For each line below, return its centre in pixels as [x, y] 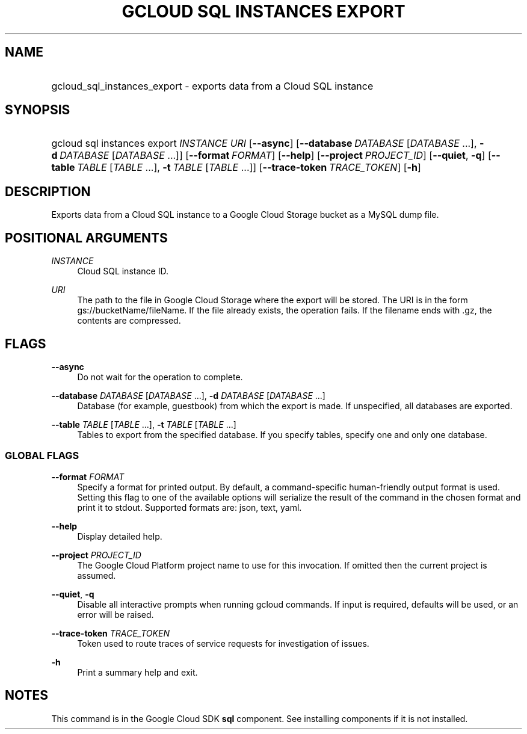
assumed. [97, 575]
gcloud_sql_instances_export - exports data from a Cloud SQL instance [212, 86]
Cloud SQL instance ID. [123, 271]
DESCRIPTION [48, 191]
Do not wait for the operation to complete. [160, 377]
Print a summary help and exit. [137, 672]
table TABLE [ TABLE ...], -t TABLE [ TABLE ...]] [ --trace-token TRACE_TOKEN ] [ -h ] [236, 168]
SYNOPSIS [38, 110]
